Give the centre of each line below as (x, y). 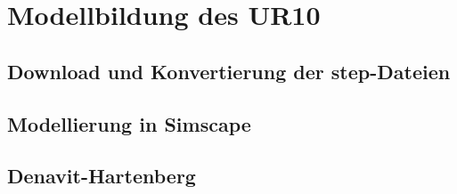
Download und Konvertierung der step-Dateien (229, 71)
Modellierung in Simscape (129, 123)
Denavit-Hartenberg (102, 176)
